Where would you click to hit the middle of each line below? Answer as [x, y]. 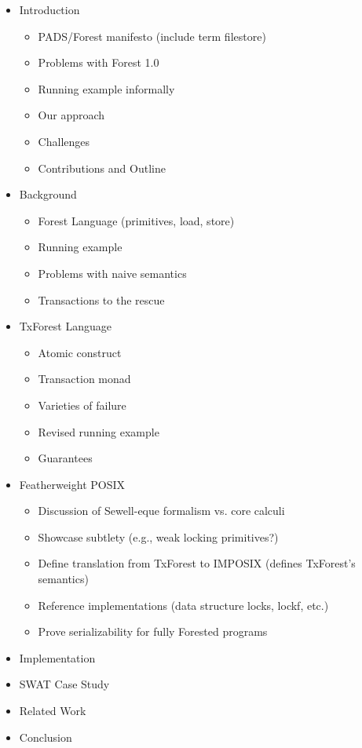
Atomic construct [80, 352]
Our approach [71, 115]
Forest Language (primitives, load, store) [136, 220]
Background [48, 194]
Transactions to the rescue [101, 299]
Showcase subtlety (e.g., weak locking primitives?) [158, 536]
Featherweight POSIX [72, 484]
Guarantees [65, 458]
